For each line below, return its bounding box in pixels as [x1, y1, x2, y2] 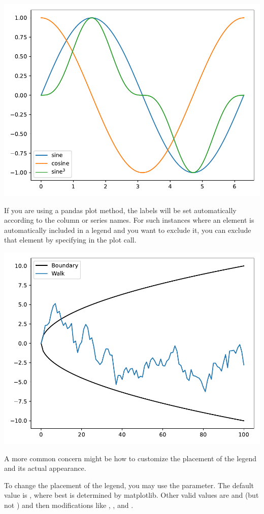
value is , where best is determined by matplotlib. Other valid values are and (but [4, 490, 259, 500]
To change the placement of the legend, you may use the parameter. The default [4, 479, 254, 490]
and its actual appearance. [4, 463, 86, 473]
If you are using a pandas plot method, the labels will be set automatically [4, 204, 237, 215]
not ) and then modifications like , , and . [4, 499, 134, 510]
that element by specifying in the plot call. [4, 234, 137, 245]
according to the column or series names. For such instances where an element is [4, 215, 254, 225]
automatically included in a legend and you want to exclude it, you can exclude [4, 224, 251, 235]
